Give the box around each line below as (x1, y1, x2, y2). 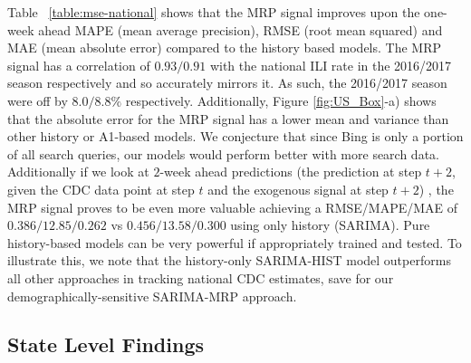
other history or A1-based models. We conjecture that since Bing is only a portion (7, 127, 464, 146)
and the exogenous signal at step (207, 179, 389, 198)
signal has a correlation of (7, 55, 150, 74)
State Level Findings (7, 330, 204, 358)
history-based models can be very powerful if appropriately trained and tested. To (7, 233, 462, 252)
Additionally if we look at (7, 162, 149, 181)
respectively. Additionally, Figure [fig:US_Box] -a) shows (125, 91, 437, 110)
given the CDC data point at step (7, 179, 195, 198)
